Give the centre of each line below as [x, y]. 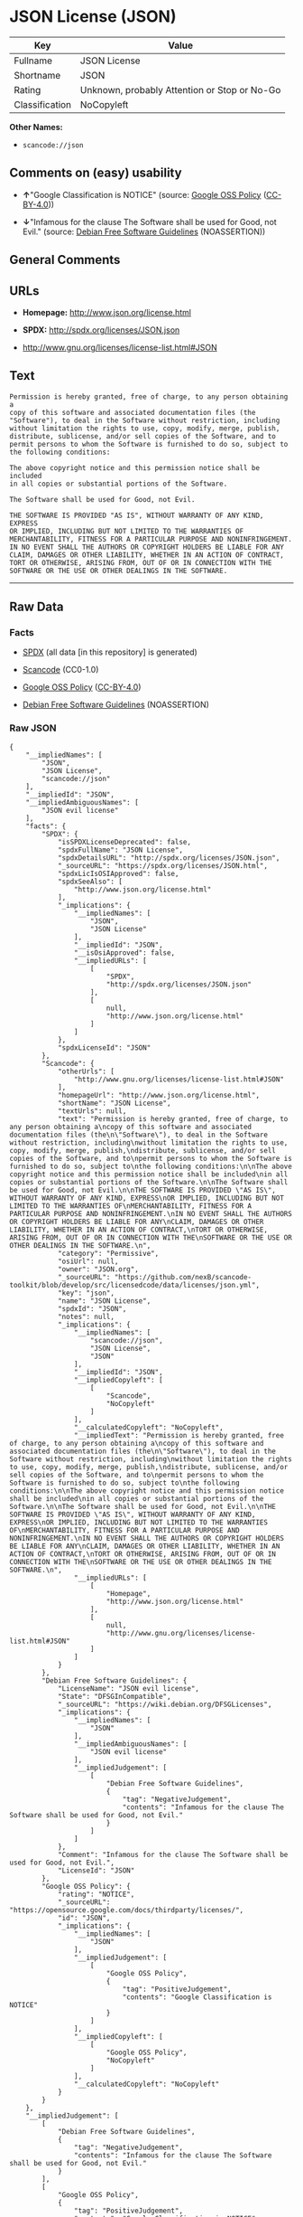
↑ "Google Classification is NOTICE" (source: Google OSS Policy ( [144, 194]
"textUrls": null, [92, 1111]
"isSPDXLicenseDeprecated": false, [124, 842]
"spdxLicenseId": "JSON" [104, 1047]
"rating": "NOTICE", [96, 1894]
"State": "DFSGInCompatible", [114, 1696]
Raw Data [37, 607]
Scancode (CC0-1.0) [60, 670]
